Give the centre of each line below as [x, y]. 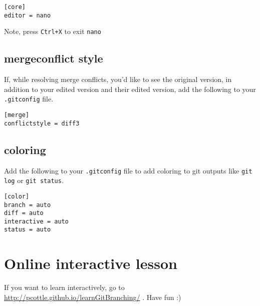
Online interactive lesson [91, 263]
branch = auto [28, 205]
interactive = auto [36, 221]
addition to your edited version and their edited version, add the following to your [130, 89]
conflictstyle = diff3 [42, 123]
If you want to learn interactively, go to [64, 287]
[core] [15, 7]
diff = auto [24, 213]
